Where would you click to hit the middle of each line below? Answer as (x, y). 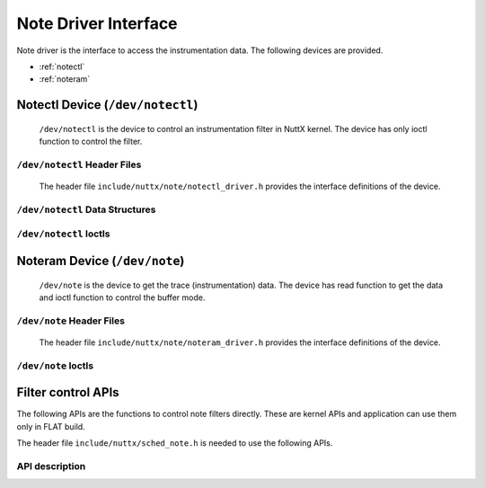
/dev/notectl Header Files (79, 164)
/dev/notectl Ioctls (63, 234)
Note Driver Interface (97, 23)
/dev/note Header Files (71, 321)
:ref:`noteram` (65, 79)
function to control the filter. (91, 142)
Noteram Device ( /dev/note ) (101, 261)
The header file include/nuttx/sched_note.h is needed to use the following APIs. (175, 443)
